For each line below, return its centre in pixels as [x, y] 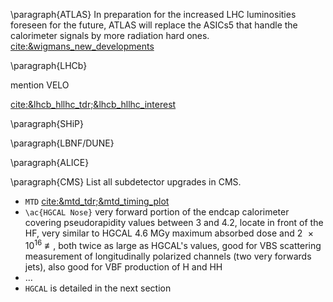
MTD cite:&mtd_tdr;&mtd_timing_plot [97, 201]
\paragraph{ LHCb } [49, 65]
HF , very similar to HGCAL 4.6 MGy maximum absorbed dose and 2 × [169, 233]
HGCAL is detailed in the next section [98, 288]
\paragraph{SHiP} [47, 123]
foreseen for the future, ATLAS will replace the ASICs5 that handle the [154, 25]
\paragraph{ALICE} [50, 162]
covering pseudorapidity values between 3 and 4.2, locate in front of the [174, 222]
